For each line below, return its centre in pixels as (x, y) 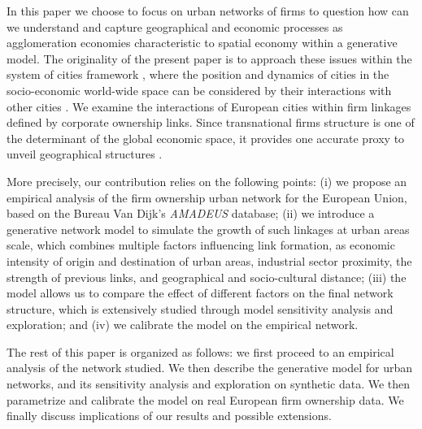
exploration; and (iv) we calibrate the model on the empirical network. (183, 325)
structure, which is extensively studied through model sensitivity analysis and (200, 308)
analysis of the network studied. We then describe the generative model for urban (210, 368)
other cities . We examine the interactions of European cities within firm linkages (209, 106)
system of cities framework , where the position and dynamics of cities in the (198, 74)
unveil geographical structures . (85, 154)
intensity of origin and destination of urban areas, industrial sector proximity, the (209, 260)
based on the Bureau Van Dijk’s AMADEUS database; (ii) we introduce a (191, 213)
